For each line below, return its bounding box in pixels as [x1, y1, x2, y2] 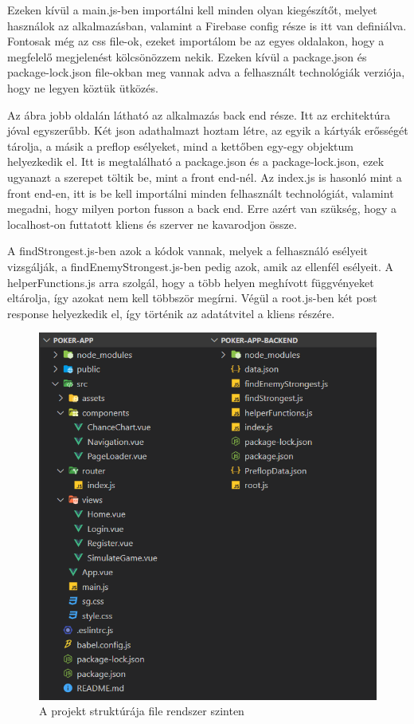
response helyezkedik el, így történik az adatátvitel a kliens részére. [7, 305, 335, 321]
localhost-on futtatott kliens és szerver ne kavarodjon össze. [7, 215, 297, 232]
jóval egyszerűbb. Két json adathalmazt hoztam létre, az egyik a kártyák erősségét [7, 122, 408, 139]
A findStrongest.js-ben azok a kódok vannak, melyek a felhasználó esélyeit [7, 242, 369, 259]
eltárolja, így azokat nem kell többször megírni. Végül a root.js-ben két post [7, 289, 377, 306]
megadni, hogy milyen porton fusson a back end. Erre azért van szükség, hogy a [7, 200, 397, 217]
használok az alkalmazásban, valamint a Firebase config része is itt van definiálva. [7, 17, 407, 33]
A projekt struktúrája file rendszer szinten [39, 702, 244, 719]
